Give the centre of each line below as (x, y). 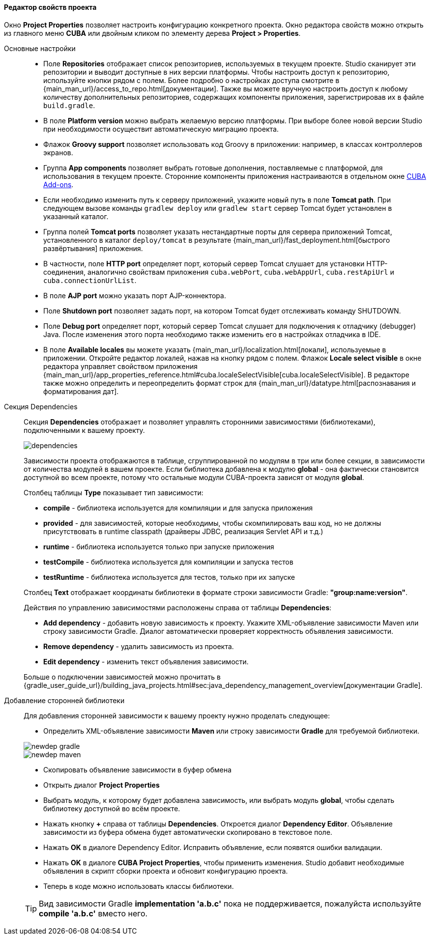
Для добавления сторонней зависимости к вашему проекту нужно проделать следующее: (177, 715)
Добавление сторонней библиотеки (64, 700)
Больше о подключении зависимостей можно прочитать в (122, 677)
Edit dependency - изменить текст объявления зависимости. (146, 661)
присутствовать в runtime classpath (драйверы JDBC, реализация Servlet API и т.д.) (183, 531)
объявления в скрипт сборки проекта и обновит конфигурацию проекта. (166, 871)
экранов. (58, 152)
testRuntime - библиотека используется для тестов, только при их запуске (169, 577)
